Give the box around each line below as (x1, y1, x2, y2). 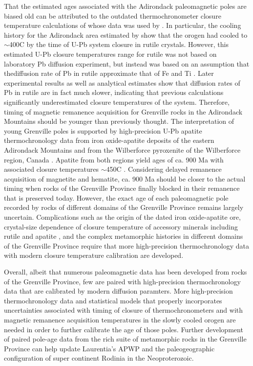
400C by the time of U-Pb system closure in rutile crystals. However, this (9, 39, 229, 49)
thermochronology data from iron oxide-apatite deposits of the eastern (4, 135, 214, 145)
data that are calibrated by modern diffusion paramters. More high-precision (4, 286, 233, 296)
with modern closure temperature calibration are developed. (4, 250, 184, 260)
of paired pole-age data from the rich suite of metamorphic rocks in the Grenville (4, 334, 247, 344)
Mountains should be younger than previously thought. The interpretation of (4, 116, 234, 126)
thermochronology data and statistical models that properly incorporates (4, 295, 222, 305)
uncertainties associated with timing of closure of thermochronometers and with (4, 305, 243, 315)
